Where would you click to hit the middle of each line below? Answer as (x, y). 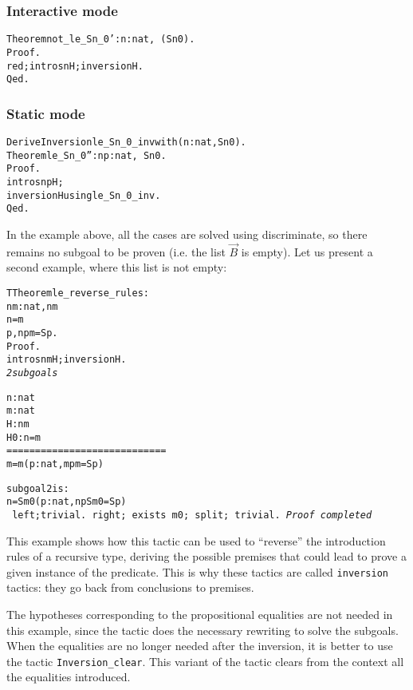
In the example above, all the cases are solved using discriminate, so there (187, 234)
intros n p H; (35, 182)
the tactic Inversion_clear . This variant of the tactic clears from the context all (205, 661)
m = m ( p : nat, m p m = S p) (55, 464)
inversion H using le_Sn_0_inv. (84, 195)
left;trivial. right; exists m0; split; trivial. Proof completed (192, 515)
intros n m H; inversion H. (67, 360)
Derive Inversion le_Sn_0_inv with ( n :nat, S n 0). (126, 143)
